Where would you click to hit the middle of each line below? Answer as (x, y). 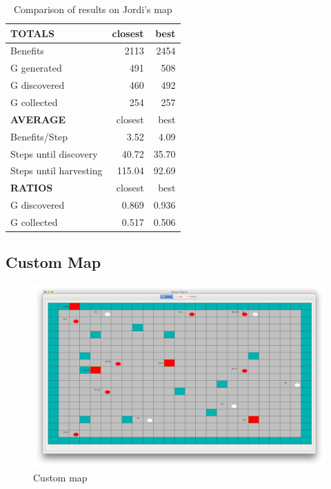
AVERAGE (38, 119)
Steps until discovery (54, 153)
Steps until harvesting (57, 170)
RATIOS (32, 188)
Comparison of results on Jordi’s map (93, 9)
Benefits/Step (39, 136)
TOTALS (32, 33)
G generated (36, 68)
